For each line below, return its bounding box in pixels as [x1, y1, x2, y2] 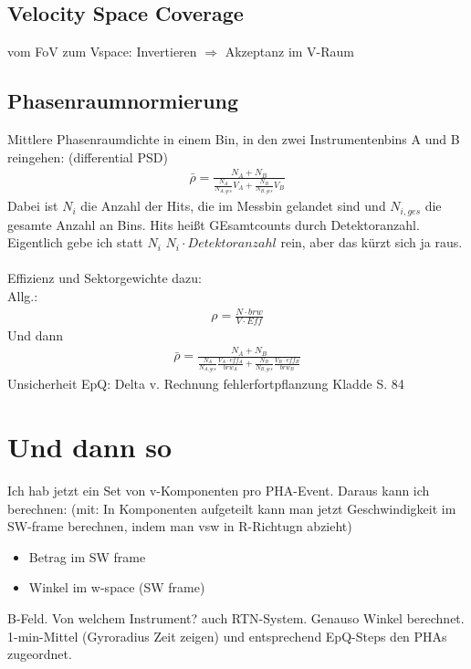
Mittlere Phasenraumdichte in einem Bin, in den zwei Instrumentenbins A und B [7, 130, 460, 148]
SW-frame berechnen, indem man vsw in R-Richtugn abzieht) [7, 517, 352, 536]
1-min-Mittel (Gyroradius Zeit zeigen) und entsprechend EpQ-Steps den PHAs [7, 626, 447, 645]
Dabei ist [7, 196, 58, 215]
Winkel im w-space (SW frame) [28, 578, 205, 597]
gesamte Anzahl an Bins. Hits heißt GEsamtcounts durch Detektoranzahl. [7, 214, 420, 234]
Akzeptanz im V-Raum [225, 42, 355, 61]
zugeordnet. [7, 644, 72, 664]
